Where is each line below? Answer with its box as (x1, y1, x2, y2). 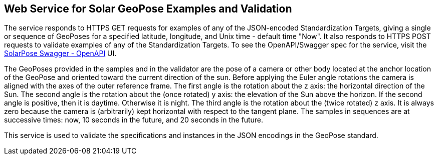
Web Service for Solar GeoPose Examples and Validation (4, 2, 292, 15)
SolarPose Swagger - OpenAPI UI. (4, 49, 117, 58)
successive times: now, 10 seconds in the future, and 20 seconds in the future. (4, 115, 264, 124)
